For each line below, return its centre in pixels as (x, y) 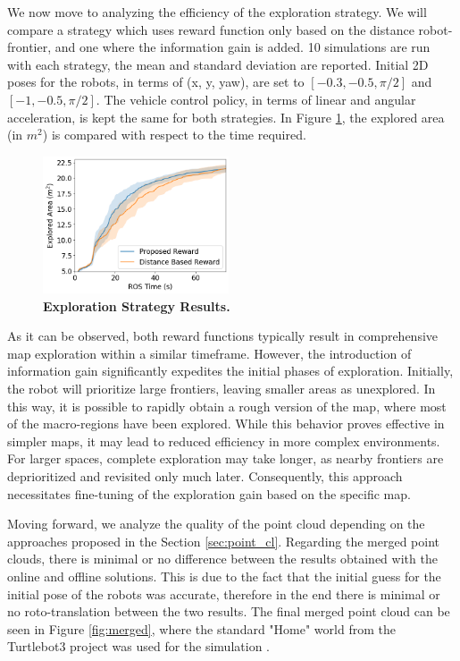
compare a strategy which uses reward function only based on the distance (211, 29)
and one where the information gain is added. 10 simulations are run (243, 47)
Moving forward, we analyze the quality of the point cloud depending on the (216, 524)
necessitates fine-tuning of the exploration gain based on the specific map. (209, 493)
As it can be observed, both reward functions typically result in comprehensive (223, 336)
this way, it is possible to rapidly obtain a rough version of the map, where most (227, 406)
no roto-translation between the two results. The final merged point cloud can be (229, 611)
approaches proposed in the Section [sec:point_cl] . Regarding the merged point (224, 541)
